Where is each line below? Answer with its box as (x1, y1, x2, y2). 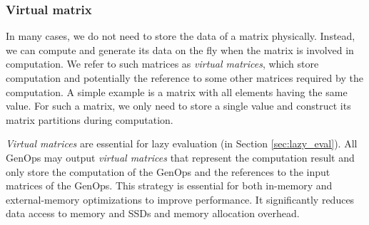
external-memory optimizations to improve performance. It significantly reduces (6, 192, 355, 206)
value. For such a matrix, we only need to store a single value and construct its (6, 98, 351, 113)
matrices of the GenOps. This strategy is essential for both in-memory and (6, 178, 333, 193)
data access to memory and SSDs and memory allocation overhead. (6, 206, 300, 221)
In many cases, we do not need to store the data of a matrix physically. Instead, (6, 28, 355, 43)
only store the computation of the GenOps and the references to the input (6, 164, 330, 179)
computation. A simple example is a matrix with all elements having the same (6, 84, 348, 99)
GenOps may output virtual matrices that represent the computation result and (6, 150, 355, 164)
